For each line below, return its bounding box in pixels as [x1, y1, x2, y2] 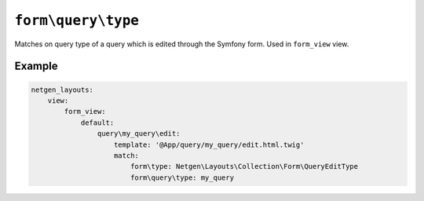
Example [14, 60, 58, 73]
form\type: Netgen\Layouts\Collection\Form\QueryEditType [130, 162, 359, 171]
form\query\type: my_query [130, 173, 235, 182]
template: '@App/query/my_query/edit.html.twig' [114, 140, 305, 149]
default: [80, 118, 115, 127]
